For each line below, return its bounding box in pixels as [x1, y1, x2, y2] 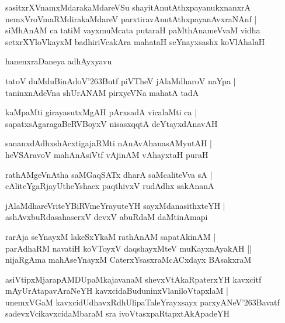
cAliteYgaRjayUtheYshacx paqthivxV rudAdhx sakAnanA [5, 180, 214, 192]
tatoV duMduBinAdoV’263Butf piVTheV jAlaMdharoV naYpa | [5, 74, 236, 87]
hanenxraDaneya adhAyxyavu [5, 55, 112, 67]
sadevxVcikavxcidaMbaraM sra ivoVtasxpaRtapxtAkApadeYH [5, 307, 230, 319]
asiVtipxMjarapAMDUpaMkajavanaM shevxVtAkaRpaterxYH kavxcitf [5, 273, 262, 285]
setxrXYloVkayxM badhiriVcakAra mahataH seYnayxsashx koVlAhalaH [5, 35, 265, 47]
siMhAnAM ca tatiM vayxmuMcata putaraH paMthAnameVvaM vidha [5, 24, 260, 36]
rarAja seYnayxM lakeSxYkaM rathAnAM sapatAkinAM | [5, 230, 216, 242]
